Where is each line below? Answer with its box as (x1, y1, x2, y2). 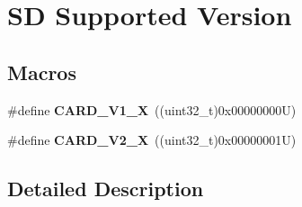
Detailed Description (7, 175, 204, 202)
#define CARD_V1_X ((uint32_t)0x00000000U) (7, 100, 297, 119)
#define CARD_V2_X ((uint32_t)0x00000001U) (7, 130, 297, 149)
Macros (7, 58, 76, 85)
